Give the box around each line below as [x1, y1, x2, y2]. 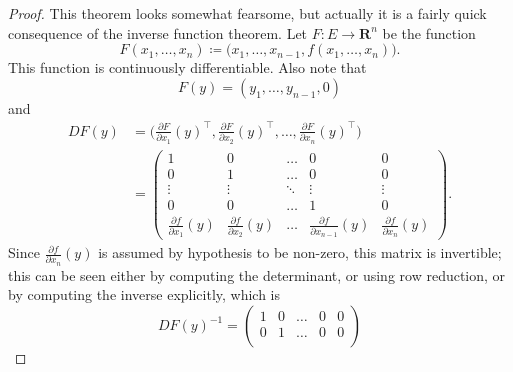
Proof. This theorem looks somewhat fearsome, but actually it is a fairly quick [8, 3, 487, 23]
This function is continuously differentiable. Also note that [8, 57, 367, 78]
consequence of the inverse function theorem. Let [8, 22, 308, 43]
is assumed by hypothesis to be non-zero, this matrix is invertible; [98, 242, 502, 263]
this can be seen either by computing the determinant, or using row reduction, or [8, 264, 506, 285]
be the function [382, 22, 476, 43]
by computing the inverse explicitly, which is [8, 284, 281, 305]
